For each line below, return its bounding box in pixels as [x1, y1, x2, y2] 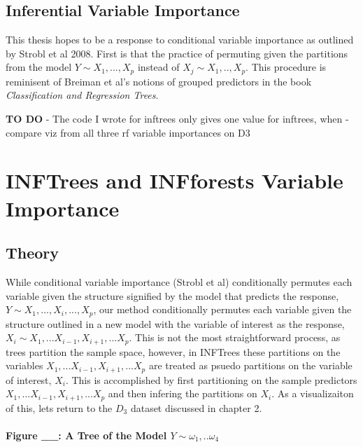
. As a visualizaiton [271, 386, 354, 401]
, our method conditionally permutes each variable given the [93, 302, 352, 317]
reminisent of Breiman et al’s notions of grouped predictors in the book [6, 74, 312, 88]
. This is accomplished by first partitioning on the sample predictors [65, 372, 357, 387]
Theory [6, 242, 59, 263]
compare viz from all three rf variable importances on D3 [6, 125, 250, 139]
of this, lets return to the [6, 400, 113, 415]
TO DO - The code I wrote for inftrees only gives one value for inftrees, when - [6, 111, 349, 126]
